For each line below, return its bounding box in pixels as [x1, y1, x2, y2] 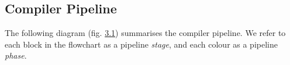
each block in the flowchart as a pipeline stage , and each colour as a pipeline [5, 38, 278, 50]
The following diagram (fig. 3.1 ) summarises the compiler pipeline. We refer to [5, 27, 286, 39]
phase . [5, 49, 27, 62]
